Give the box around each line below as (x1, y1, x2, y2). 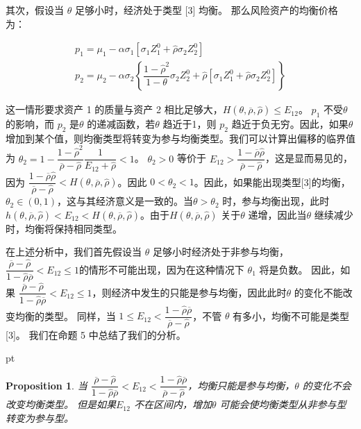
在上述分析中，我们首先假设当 (6, 244, 142, 259)
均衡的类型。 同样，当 (15, 308, 116, 323)
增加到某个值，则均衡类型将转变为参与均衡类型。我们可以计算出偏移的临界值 (6, 131, 355, 145)
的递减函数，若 (87, 117, 156, 131)
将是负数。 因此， (259, 262, 341, 276)
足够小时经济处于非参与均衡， (152, 244, 289, 259)
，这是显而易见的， (265, 151, 353, 165)
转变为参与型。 (6, 411, 74, 426)
